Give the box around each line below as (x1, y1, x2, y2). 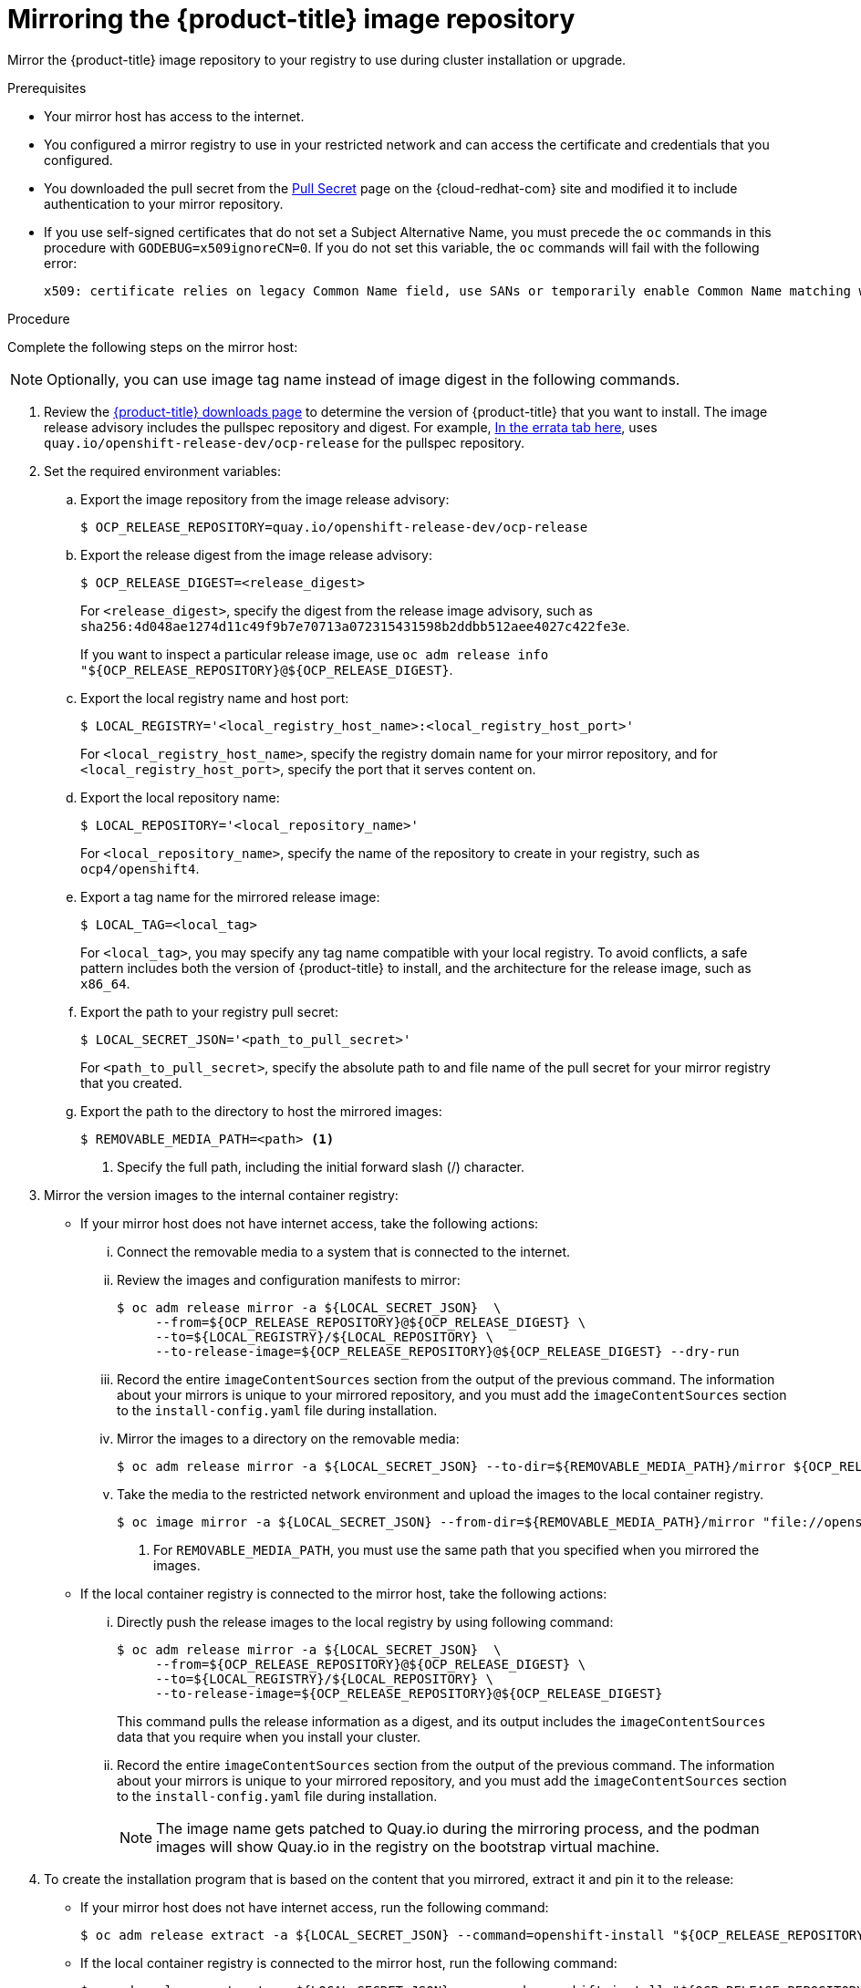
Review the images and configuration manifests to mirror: (117, 1271, 461, 1288)
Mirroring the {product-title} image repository (7, 4, 576, 35)
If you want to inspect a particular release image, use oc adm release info (80, 646, 549, 662)
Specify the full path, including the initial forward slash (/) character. (117, 1158, 525, 1175)
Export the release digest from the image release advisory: (80, 546, 432, 563)
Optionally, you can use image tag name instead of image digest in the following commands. (47, 369, 680, 388)
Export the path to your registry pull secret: (80, 1003, 338, 1020)
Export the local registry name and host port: (80, 689, 349, 706)
